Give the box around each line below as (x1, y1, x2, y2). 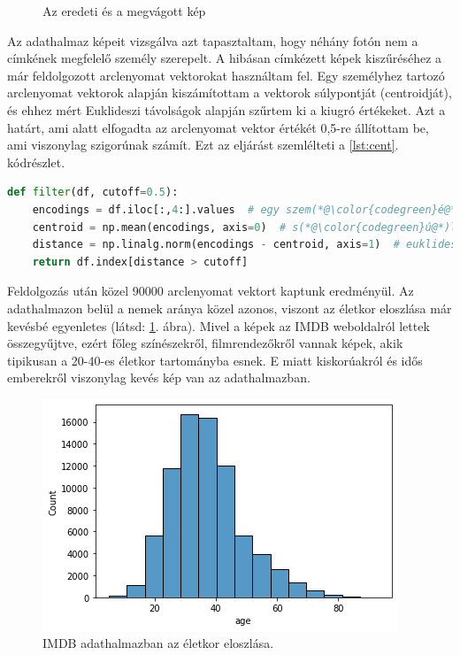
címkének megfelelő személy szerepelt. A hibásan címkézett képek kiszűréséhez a (7, 49, 442, 67)
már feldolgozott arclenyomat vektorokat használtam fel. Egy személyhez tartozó (7, 65, 445, 84)
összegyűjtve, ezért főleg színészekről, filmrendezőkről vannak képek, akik (7, 334, 403, 352)
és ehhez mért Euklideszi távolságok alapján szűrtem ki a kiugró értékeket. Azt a (7, 100, 446, 119)
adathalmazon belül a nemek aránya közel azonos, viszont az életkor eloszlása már (7, 298, 452, 317)
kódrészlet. (7, 152, 65, 171)
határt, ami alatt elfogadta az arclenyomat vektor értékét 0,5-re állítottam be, (7, 118, 429, 136)
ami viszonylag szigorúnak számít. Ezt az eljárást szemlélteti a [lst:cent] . (7, 135, 399, 154)
